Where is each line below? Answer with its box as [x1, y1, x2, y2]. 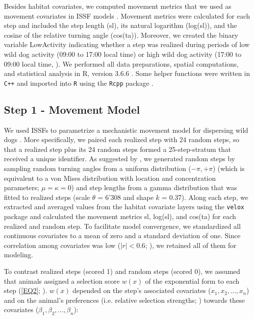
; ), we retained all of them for [145, 240, 236, 250]
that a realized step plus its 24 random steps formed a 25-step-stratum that [4, 144, 231, 154]
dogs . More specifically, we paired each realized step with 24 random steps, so [4, 134, 239, 145]
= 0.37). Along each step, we [161, 192, 249, 202]
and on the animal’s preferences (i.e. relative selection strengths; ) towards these [4, 294, 245, 305]
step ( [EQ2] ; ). [4, 285, 48, 295]
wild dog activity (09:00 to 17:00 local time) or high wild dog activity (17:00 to [4, 49, 242, 59]
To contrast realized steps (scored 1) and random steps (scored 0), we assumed [4, 266, 240, 276]
